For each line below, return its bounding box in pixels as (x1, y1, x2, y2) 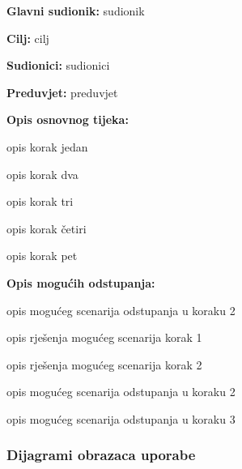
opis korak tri (6, 193, 74, 210)
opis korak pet (6, 247, 78, 264)
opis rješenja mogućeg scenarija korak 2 (6, 356, 202, 373)
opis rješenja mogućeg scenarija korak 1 (6, 329, 202, 346)
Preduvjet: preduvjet (6, 83, 118, 100)
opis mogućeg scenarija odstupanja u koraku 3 (6, 410, 236, 427)
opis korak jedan (6, 138, 88, 155)
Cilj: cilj (6, 29, 49, 46)
